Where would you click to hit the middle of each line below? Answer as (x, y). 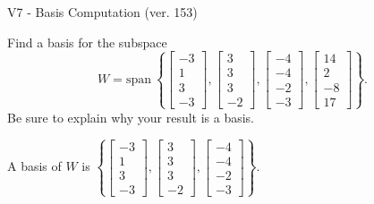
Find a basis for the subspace (87, 42)
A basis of (34, 166)
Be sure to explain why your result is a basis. (131, 117)
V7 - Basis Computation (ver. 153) (102, 12)
